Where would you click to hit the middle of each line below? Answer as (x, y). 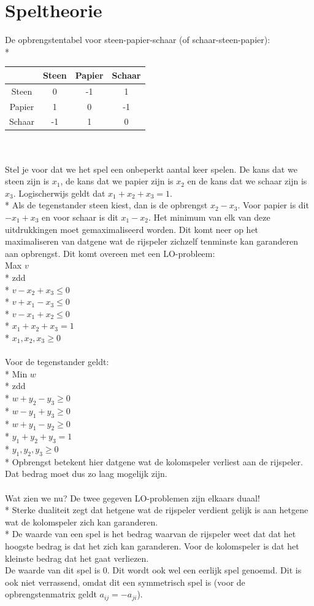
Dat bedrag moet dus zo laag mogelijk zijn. (86, 474)
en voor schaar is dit (80, 217)
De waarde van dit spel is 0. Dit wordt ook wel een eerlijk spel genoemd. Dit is (153, 570)
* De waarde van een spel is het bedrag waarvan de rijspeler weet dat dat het (151, 534)
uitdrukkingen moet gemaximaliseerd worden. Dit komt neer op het (132, 229)
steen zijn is (27, 181)
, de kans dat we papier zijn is (117, 181)
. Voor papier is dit (273, 205)
